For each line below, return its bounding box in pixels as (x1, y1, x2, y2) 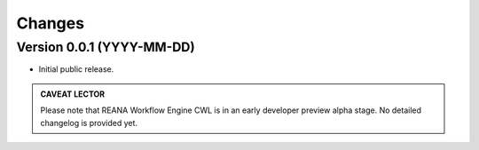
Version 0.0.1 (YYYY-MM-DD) (16, 39, 195, 55)
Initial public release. (38, 64, 114, 75)
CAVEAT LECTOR (40, 89, 106, 99)
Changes (16, 13, 84, 33)
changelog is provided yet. (40, 117, 137, 128)
